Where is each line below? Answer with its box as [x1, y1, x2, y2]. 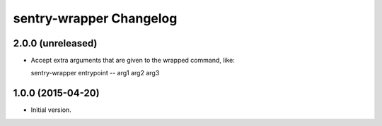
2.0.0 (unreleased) [13, 37, 98, 49]
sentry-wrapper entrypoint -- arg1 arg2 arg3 [30, 69, 160, 77]
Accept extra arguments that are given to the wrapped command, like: [30, 56, 235, 65]
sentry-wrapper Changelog [13, 11, 178, 26]
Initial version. [30, 106, 72, 114]
